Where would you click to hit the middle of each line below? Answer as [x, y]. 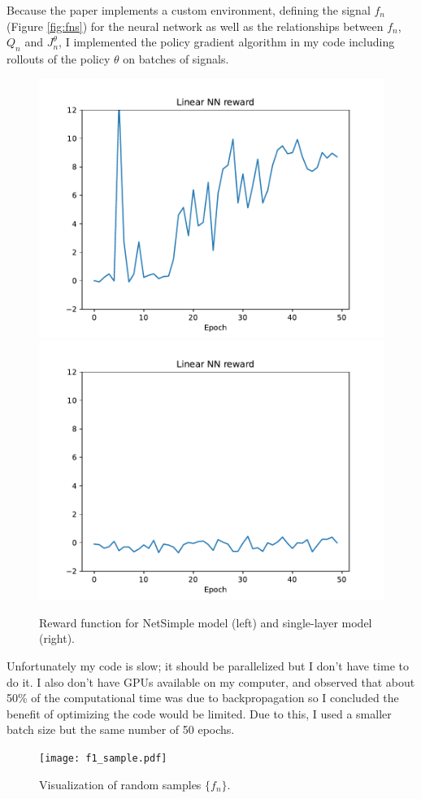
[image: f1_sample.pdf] [103, 758]
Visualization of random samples [120, 784]
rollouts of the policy [59, 58]
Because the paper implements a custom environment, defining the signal [189, 10]
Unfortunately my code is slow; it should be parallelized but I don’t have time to [208, 665]
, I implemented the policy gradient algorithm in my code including [227, 42]
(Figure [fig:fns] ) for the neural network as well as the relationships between [195, 26]
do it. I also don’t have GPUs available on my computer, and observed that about [211, 681]
